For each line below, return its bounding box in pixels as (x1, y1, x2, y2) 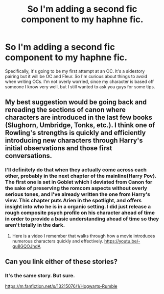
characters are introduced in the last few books (5, 113, 153, 122)
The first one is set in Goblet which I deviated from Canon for (5, 179, 153, 186)
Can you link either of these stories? (5, 258, 117, 266)
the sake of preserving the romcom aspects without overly (5, 185, 148, 192)
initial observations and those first (5, 144, 113, 153)
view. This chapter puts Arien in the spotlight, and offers (5, 197, 142, 204)
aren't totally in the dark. (5, 222, 65, 229)
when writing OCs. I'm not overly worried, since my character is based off (5, 79, 154, 84)
